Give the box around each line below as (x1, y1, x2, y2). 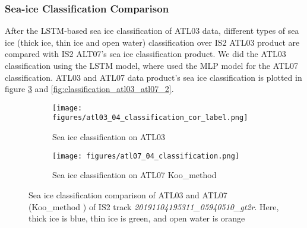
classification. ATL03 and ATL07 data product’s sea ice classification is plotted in (5, 71, 302, 83)
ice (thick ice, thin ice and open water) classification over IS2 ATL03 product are (5, 36, 300, 48)
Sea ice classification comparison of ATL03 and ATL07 (29, 188, 227, 201)
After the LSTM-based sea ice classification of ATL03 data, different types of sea (5, 24, 299, 37)
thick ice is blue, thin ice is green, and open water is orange (29, 212, 245, 224)
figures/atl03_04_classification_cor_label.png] (52, 113, 248, 122)
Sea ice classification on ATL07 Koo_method (52, 169, 217, 181)
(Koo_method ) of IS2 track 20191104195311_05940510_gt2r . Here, (29, 200, 279, 213)
